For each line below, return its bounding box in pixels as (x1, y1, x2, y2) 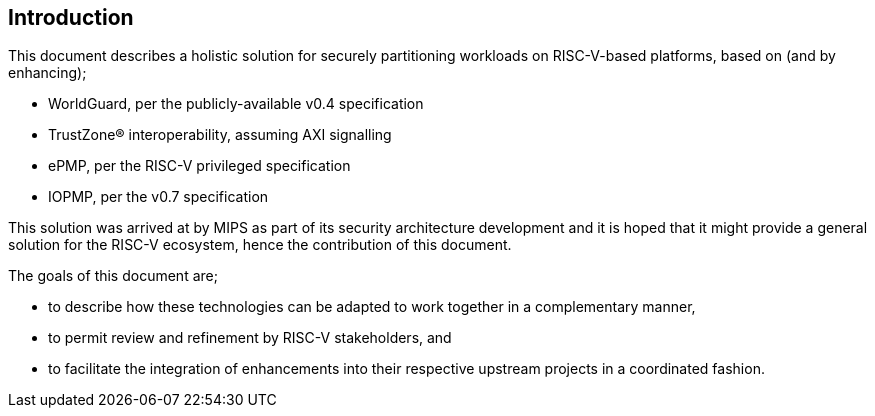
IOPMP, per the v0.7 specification (48, 188, 269, 206)
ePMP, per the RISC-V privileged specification (48, 157, 351, 175)
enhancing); (8, 64, 87, 82)
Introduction (8, 5, 134, 30)
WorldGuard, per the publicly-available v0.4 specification (48, 95, 424, 113)
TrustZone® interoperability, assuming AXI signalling (48, 126, 392, 144)
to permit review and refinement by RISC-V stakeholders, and (48, 329, 452, 347)
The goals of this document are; (8, 267, 218, 285)
